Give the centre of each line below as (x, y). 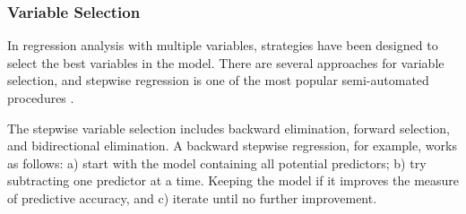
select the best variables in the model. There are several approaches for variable (226, 62)
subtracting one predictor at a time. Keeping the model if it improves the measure (233, 180)
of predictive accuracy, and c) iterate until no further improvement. (192, 197)
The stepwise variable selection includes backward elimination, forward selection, (229, 128)
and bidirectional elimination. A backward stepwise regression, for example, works (232, 146)
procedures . (41, 98)
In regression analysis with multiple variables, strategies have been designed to (223, 45)
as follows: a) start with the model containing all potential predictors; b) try (217, 163)
